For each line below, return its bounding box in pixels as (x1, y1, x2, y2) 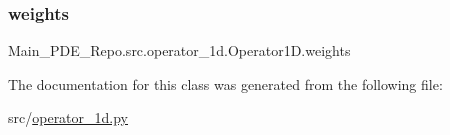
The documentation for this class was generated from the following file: (8, 73, 443, 94)
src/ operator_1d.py (8, 107, 129, 128)
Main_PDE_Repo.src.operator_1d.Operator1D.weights (8, 40, 351, 61)
